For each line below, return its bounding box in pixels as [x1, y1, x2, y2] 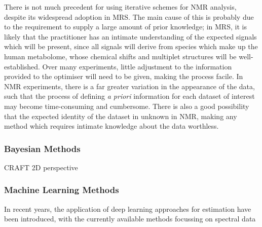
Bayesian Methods [4, 142, 81, 155]
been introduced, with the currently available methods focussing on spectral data [4, 213, 256, 224]
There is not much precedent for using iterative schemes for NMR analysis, [4, 2, 237, 12]
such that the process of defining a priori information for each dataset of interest [4, 91, 255, 101]
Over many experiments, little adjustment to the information [42, 61, 232, 71]
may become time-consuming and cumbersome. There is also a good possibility [4, 100, 249, 111]
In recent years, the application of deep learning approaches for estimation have [4, 203, 251, 214]
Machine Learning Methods [4, 183, 119, 196]
